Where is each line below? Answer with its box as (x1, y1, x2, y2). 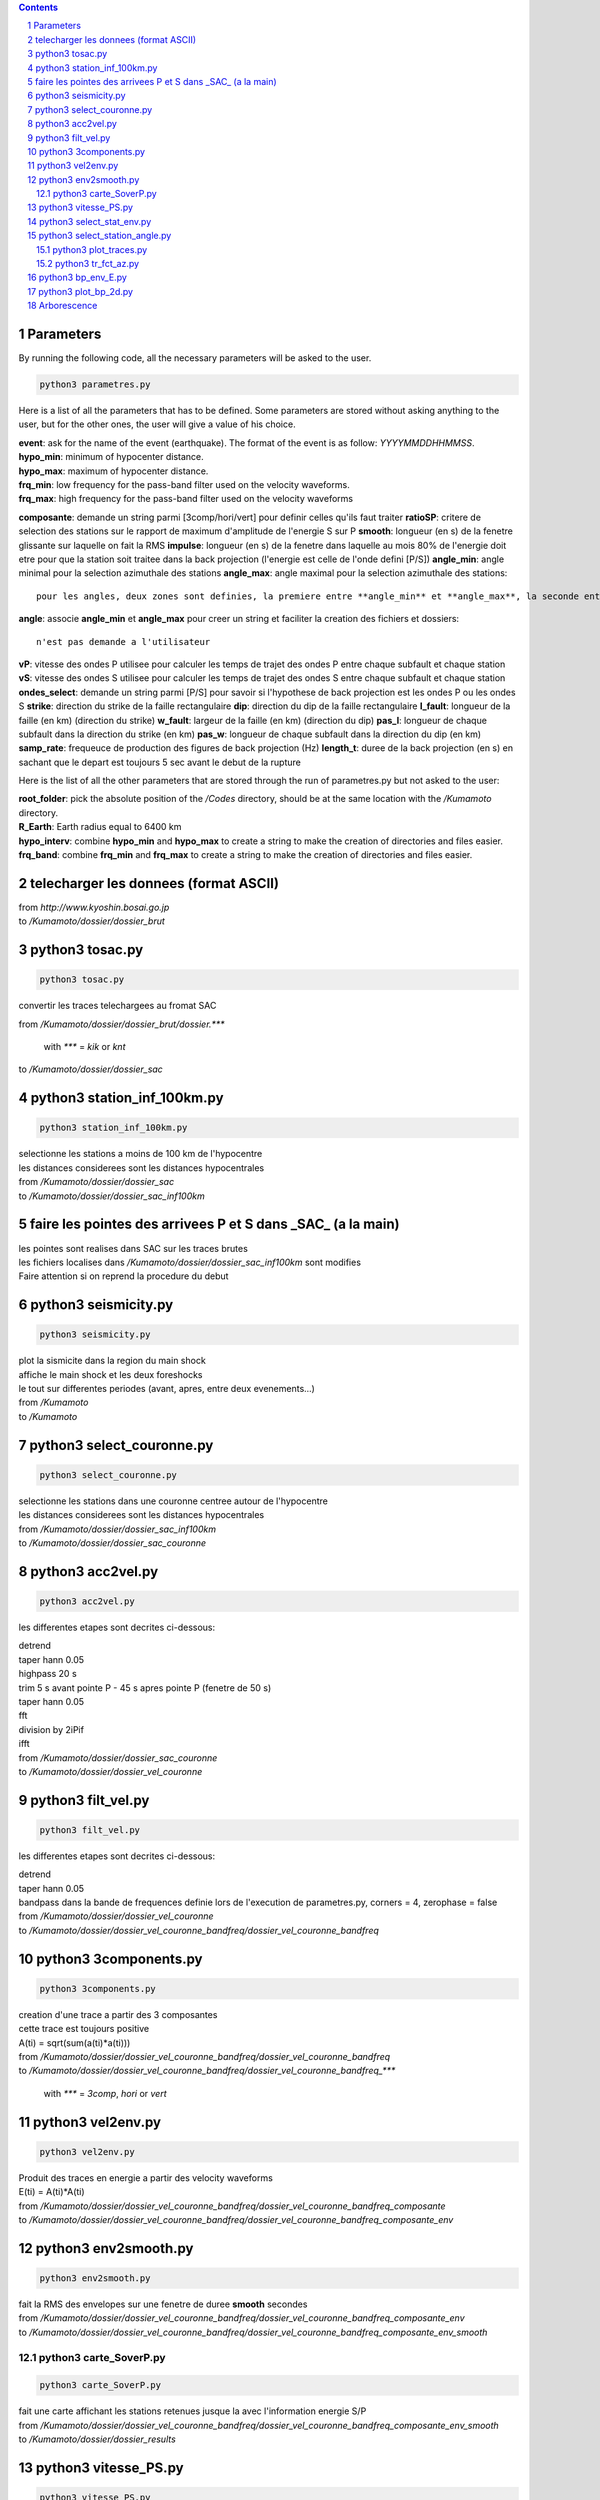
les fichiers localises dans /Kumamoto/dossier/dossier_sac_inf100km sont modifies (18, 1256, 362, 1268)
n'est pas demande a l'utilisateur (36, 636, 211, 647)
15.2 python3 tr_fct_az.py (36, 258, 140, 270)
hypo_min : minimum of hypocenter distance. (18, 451, 204, 463)
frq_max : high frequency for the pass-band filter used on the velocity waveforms (18, 493, 354, 505)
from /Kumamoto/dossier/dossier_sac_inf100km (18, 1523, 217, 1535)
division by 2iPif (18, 1723, 85, 1735)
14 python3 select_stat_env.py (27, 215, 152, 227)
